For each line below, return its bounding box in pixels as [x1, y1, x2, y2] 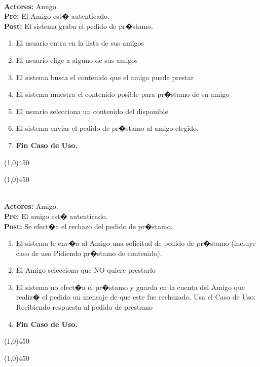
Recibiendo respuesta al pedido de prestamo [16, 302, 153, 312]
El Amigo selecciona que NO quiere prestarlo [16, 265, 156, 275]
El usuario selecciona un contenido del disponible [16, 105, 168, 116]
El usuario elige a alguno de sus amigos [16, 54, 138, 65]
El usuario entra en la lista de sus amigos [16, 38, 144, 48]
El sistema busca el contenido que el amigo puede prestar [16, 71, 194, 82]
